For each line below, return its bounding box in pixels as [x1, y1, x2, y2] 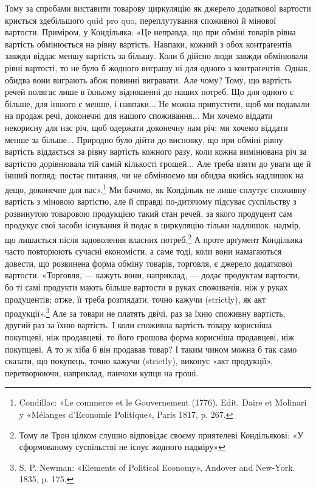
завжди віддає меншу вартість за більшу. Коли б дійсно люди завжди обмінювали [5, 49, 308, 62]
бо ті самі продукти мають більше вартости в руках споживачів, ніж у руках [5, 280, 288, 293]
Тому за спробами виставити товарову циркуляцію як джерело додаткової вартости [5, 2, 311, 14]
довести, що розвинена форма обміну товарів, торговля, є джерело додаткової [5, 256, 293, 269]
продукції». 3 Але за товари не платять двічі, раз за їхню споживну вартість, [5, 305, 286, 319]
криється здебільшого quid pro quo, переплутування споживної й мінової [5, 13, 276, 26]
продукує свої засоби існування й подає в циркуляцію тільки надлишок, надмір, [5, 219, 301, 231]
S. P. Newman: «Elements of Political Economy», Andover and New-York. [19, 460, 295, 473]
